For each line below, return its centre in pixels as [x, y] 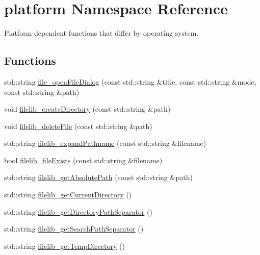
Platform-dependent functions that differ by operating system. [101, 33]
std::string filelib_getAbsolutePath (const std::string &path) [98, 177]
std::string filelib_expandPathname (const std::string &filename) [105, 143]
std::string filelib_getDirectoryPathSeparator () [78, 211]
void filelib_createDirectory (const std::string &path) [87, 109]
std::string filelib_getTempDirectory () [64, 246]
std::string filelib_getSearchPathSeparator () [74, 229]
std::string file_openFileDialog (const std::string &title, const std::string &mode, [130, 81]
